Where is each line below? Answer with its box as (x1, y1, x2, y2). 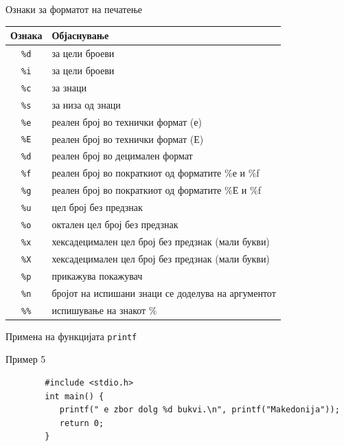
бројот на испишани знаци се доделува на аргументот (51, 285, 276, 300)
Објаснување (51, 28, 109, 43)
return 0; (59, 418, 104, 428)
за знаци (51, 80, 87, 94)
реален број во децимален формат (51, 148, 193, 163)
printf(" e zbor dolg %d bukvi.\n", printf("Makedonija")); (59, 405, 340, 415)
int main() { (45, 391, 104, 401)
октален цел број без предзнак (51, 217, 179, 232)
